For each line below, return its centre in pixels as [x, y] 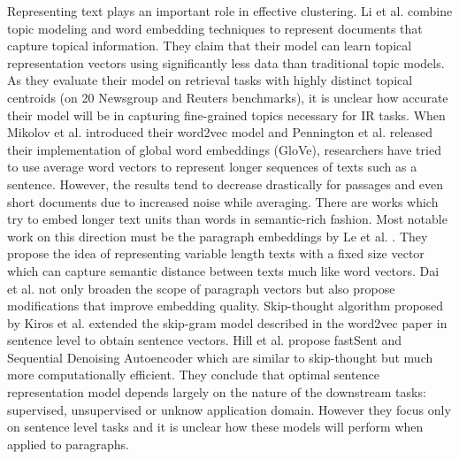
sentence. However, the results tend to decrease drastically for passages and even [226, 184]
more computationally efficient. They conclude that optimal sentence [193, 375]
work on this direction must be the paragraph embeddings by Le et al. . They [218, 236]
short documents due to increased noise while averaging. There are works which [223, 201]
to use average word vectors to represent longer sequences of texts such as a [212, 167]
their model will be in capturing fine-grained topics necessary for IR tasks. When [226, 115]
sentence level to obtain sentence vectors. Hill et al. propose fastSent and [205, 340]
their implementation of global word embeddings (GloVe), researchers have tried [224, 149]
